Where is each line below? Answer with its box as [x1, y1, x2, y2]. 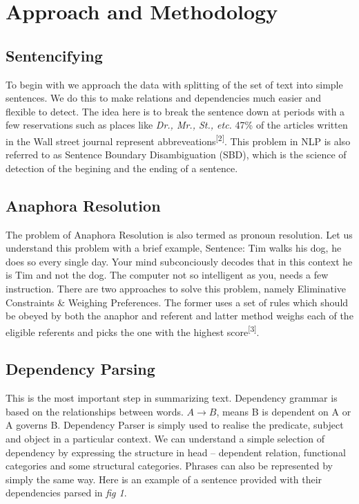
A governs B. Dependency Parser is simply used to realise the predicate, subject [6, 418, 344, 432]
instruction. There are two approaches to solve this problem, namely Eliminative [6, 281, 347, 295]
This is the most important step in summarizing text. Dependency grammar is [6, 391, 338, 405]
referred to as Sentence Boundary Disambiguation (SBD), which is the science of [6, 147, 347, 162]
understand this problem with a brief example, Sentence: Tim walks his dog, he [6, 241, 342, 255]
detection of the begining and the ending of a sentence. [6, 160, 238, 175]
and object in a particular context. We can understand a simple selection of [6, 431, 324, 445]
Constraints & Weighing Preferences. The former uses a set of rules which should [6, 295, 349, 309]
